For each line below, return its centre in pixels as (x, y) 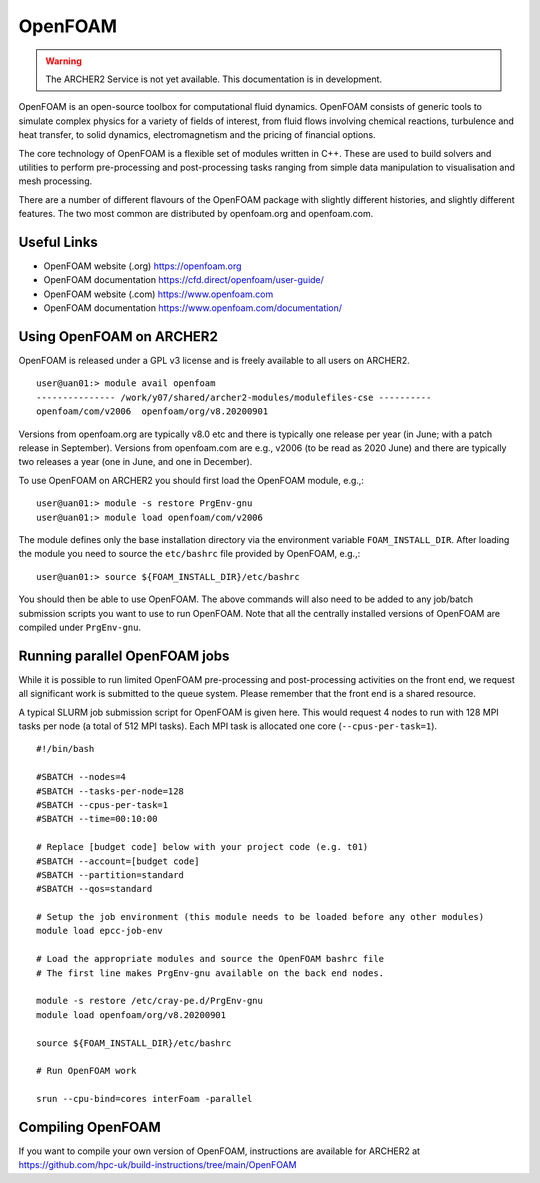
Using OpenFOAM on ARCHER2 (118, 336)
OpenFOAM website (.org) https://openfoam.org (142, 266)
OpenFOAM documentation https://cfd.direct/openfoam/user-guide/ (184, 280)
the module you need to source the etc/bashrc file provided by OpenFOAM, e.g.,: (189, 554)
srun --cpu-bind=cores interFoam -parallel (144, 1099)
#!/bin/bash (65, 749)
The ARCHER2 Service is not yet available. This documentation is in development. (214, 79)
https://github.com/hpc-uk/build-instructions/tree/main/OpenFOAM (157, 1165)
